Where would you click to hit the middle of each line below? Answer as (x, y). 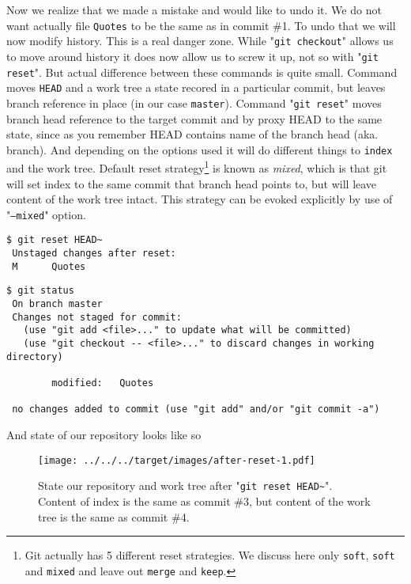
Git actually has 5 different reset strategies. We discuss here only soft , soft (210, 555)
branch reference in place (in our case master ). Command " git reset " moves (194, 102)
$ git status (40, 291)
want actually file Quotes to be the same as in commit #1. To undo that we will (201, 25)
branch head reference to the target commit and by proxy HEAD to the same (194, 118)
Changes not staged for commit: (97, 317)
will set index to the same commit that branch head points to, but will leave (192, 183)
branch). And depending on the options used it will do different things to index (200, 149)
